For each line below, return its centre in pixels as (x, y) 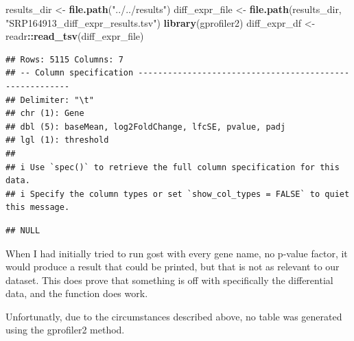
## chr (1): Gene (45, 114)
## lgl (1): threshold (57, 140)
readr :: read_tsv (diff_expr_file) (75, 36)
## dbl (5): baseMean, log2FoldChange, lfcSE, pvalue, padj (146, 127)
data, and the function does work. (77, 293)
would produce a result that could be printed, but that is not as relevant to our (173, 267)
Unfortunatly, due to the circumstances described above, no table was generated (174, 316)
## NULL (23, 230)
